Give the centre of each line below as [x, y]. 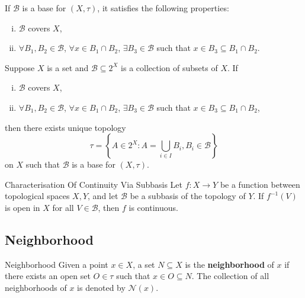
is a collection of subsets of [169, 67]
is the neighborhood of [229, 264]
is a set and [68, 67]
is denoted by [101, 287]
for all [63, 207]
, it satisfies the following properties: [163, 8]
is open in [23, 207]
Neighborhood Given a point [57, 264]
